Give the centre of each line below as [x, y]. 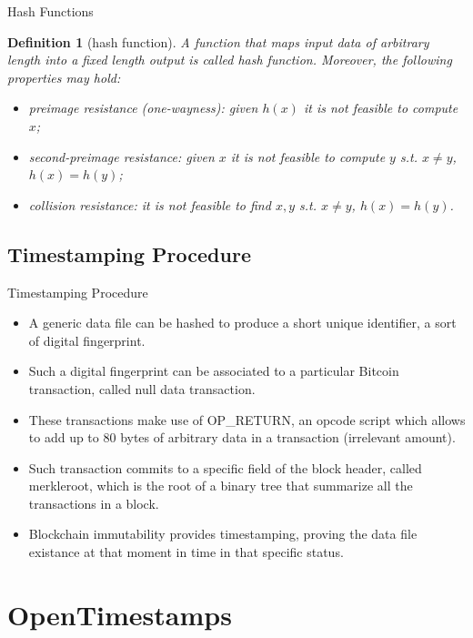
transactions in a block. [94, 503]
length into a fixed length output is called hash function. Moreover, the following [230, 60]
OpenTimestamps [120, 614]
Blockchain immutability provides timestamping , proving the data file [223, 534]
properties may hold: [64, 77]
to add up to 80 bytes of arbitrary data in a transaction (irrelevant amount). [242, 437]
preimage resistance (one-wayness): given [143, 108]
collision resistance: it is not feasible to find [150, 204]
